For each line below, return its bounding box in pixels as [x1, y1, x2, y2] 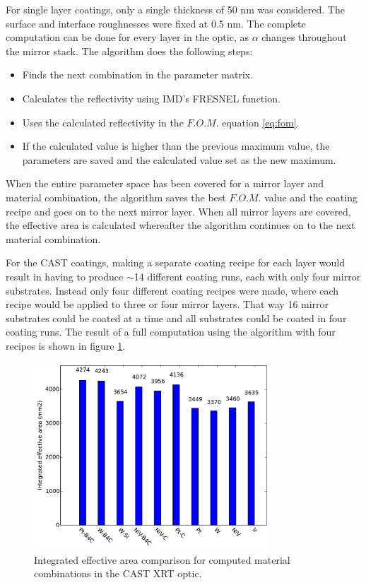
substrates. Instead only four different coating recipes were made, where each [6, 283, 339, 297]
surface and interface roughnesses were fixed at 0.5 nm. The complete [6, 16, 306, 30]
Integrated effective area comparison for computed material [34, 552, 290, 567]
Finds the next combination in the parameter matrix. [22, 67, 254, 82]
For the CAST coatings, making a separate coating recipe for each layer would [6, 255, 346, 270]
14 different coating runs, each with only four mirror [134, 268, 361, 283]
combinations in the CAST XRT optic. [34, 566, 202, 581]
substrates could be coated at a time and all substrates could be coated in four [6, 310, 347, 325]
